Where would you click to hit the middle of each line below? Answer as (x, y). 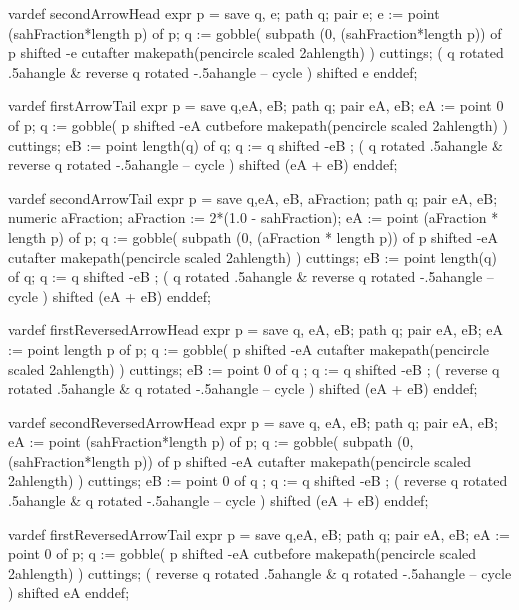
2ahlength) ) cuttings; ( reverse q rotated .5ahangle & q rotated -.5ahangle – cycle (260, 572)
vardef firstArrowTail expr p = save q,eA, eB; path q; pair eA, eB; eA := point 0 (256, 105)
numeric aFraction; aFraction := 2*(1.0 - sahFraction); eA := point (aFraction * (253, 217)
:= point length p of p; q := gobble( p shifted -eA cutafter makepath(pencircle (248, 348)
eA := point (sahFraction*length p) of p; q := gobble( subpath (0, (211, 441)
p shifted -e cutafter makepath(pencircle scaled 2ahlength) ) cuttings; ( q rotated (256, 52)
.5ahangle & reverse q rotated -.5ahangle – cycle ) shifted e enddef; (213, 71)
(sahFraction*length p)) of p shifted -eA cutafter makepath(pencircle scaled (239, 460)
